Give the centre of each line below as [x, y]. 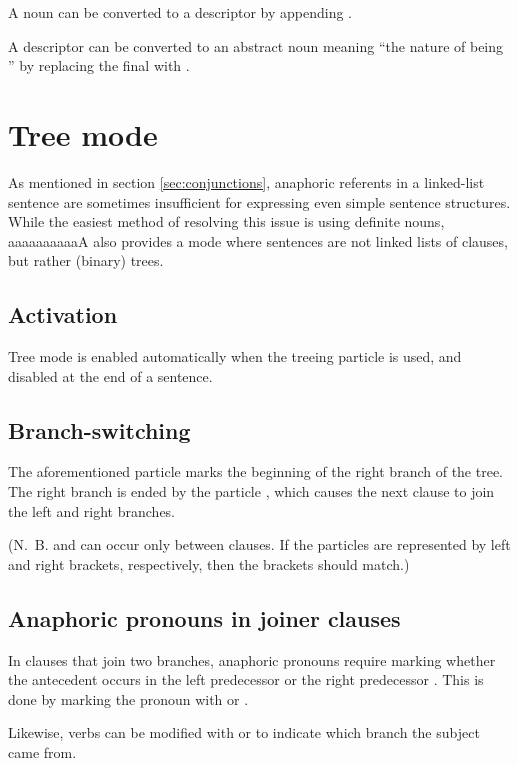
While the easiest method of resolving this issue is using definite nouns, [226, 221]
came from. [42, 752]
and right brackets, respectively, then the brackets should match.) [209, 563]
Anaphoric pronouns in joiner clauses [204, 617]
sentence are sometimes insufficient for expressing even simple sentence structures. [259, 201]
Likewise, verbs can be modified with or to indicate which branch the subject [244, 732]
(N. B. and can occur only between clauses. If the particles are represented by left [259, 544]
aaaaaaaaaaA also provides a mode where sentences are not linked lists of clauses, [258, 240]
